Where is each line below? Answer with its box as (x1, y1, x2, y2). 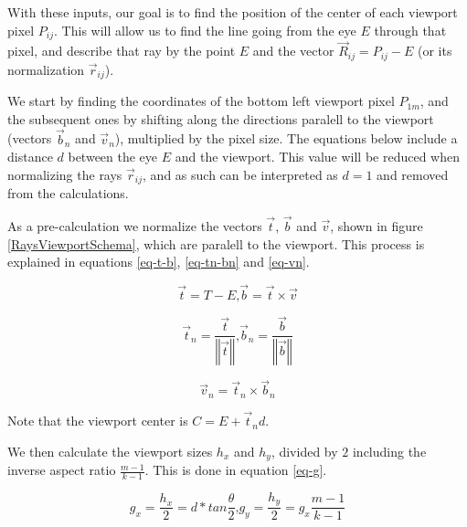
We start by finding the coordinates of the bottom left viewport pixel (7, 91, 395, 111)
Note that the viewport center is (7, 411, 188, 430)
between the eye (68, 147, 158, 166)
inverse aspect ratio (7, 460, 116, 480)
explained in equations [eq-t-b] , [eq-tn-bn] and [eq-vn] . (7, 252, 310, 271)
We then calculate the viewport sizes (7, 441, 213, 460)
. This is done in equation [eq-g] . (144, 460, 327, 480)
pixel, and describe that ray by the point (7, 41, 236, 60)
